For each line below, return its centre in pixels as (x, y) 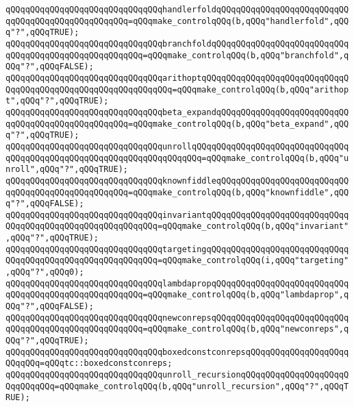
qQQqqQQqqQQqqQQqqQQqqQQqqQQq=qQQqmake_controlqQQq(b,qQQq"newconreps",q (177, 329)
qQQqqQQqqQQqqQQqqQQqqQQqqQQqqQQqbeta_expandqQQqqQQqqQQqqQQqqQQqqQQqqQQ (177, 112)
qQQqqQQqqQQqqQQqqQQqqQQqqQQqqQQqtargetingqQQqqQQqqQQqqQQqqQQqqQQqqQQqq (177, 249)
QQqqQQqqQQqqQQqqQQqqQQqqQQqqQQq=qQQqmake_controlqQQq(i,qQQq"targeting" (177, 261)
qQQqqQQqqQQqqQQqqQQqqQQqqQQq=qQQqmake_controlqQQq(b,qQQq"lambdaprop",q (177, 295)
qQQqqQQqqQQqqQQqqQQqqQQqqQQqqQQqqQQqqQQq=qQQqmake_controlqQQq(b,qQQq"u (177, 158)
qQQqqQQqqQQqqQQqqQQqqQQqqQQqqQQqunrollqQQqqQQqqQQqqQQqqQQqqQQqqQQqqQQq (177, 146)
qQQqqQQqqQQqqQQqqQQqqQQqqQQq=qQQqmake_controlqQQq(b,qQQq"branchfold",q (177, 55)
